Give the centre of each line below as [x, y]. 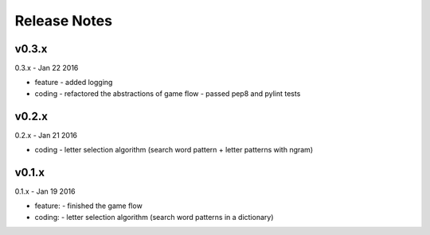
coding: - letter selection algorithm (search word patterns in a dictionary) [154, 217]
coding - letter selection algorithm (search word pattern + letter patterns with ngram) [174, 150]
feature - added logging [74, 83]
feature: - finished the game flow [88, 206]
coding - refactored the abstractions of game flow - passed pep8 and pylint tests [168, 93]
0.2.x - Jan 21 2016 [46, 135]
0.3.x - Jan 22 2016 [47, 68]
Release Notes [64, 21]
